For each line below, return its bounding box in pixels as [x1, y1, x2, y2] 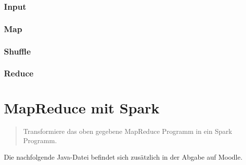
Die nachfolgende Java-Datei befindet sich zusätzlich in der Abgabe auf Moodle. [4, 151, 243, 162]
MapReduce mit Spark [4, 97, 160, 117]
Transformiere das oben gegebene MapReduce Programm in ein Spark [23, 126, 232, 136]
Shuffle [4, 45, 31, 57]
